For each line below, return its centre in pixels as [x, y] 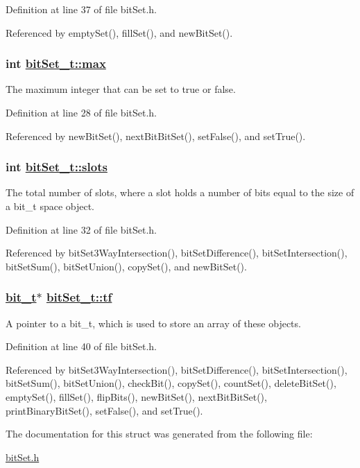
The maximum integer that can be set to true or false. [121, 89]
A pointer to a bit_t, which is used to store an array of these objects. [153, 323]
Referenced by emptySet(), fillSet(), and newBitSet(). [119, 32]
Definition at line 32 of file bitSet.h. [82, 229]
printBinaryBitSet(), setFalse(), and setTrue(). [104, 410]
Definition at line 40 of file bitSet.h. [82, 346]
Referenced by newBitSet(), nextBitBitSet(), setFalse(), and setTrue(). [156, 136]
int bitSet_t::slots [57, 167]
